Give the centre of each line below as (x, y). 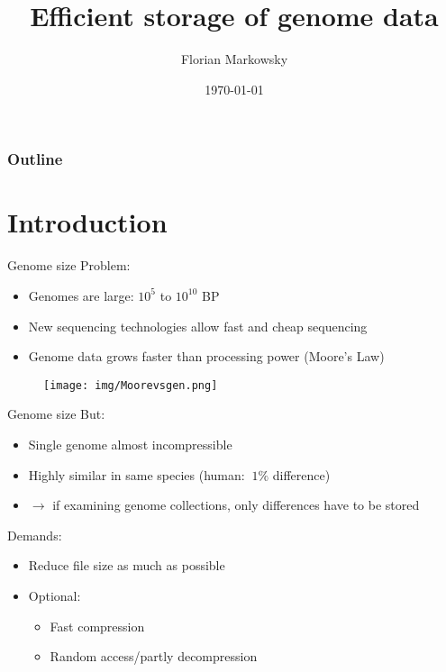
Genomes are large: (81, 295)
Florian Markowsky (234, 59)
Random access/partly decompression (154, 656)
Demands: (35, 535)
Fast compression (97, 626)
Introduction (87, 222)
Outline (35, 159)
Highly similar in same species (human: (137, 474)
